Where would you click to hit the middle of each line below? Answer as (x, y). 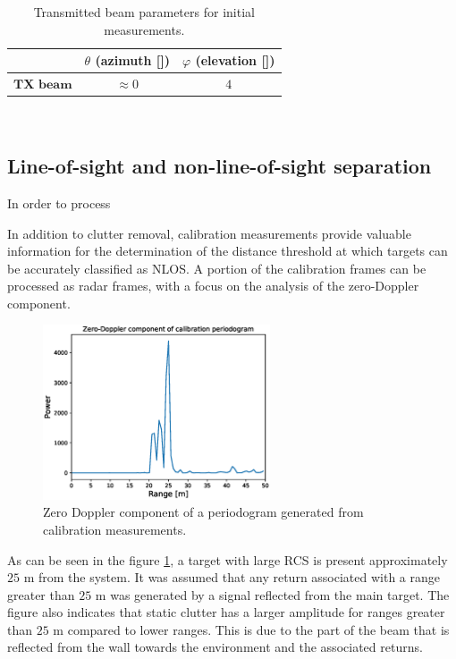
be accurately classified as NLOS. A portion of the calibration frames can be (217, 268)
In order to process (59, 203)
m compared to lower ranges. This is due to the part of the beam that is (251, 629)
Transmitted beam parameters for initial (144, 12)
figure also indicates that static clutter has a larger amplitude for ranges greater (226, 612)
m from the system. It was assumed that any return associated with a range (232, 577)
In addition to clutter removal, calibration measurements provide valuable (209, 233)
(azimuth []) (132, 60)
